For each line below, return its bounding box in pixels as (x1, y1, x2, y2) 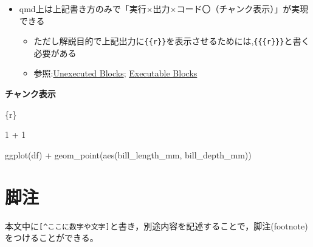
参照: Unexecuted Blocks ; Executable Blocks (33, 67, 198, 80)
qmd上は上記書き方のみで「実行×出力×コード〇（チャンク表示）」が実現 (19, 2, 309, 15)
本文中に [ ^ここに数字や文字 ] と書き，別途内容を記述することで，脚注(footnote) (5, 219, 308, 232)
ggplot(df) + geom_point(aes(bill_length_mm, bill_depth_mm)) (5, 148, 252, 161)
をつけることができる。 (5, 231, 98, 244)
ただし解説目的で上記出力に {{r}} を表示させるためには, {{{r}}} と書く (33, 35, 310, 47)
